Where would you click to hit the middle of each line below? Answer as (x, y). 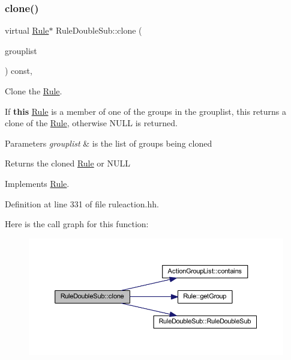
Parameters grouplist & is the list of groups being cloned (109, 143)
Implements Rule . (37, 183)
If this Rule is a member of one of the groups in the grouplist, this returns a (145, 111)
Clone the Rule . (34, 91)
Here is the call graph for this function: (77, 224)
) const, (19, 71)
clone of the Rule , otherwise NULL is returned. (91, 123)
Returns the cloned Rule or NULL (67, 163)
